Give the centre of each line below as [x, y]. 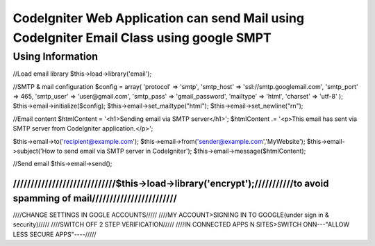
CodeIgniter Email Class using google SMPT [142, 38]
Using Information [56, 56]
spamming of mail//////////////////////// [95, 198]
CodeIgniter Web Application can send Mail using [159, 18]
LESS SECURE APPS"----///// [55, 234]
